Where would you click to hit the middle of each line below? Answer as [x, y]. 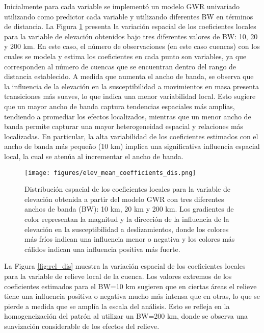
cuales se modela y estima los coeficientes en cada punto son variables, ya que [125, 56]
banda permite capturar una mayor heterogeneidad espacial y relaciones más [124, 126]
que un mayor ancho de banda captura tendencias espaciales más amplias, [120, 106]
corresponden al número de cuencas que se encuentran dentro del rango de [120, 66]
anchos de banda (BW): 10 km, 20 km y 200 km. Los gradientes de [129, 209]
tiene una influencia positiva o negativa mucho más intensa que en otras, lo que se [132, 296]
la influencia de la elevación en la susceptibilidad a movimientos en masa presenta [132, 86]
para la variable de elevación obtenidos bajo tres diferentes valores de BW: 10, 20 [131, 36]
